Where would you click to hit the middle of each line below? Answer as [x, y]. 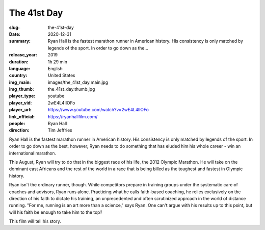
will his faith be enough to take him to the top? [56, 212]
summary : [20, 41]
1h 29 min [57, 62]
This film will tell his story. [35, 221]
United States [62, 76]
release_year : [23, 55]
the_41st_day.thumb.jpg [71, 89]
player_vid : [20, 102]
